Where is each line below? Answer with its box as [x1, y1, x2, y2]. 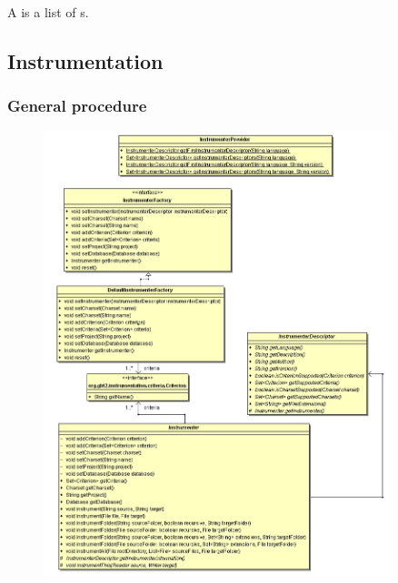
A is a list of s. [7, 2, 89, 21]
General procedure [7, 94, 147, 116]
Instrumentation [7, 46, 164, 74]
